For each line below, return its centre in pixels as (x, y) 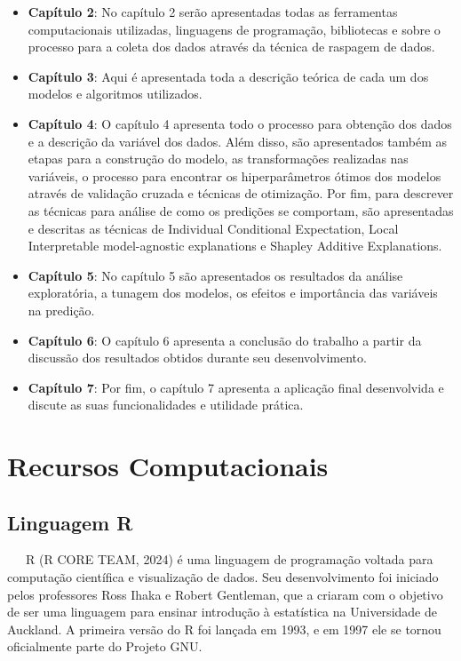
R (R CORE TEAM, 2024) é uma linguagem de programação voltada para (229, 559)
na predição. (61, 310)
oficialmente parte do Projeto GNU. (105, 646)
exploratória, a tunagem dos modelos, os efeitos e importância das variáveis (233, 293)
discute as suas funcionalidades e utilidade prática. (166, 405)
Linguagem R (70, 522)
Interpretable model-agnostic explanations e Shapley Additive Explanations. (235, 246)
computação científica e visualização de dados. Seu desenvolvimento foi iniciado (223, 577)
